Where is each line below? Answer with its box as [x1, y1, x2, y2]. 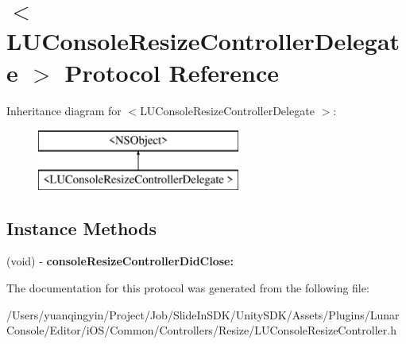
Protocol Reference [64, 56, 279, 88]
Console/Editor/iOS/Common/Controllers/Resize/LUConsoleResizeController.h [6, 322, 396, 338]
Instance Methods [6, 215, 157, 240]
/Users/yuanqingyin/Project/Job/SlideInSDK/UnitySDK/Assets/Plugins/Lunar [6, 306, 400, 323]
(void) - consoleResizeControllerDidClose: [6, 253, 234, 269]
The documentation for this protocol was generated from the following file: [6, 280, 369, 296]
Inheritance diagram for [6, 102, 122, 118]
